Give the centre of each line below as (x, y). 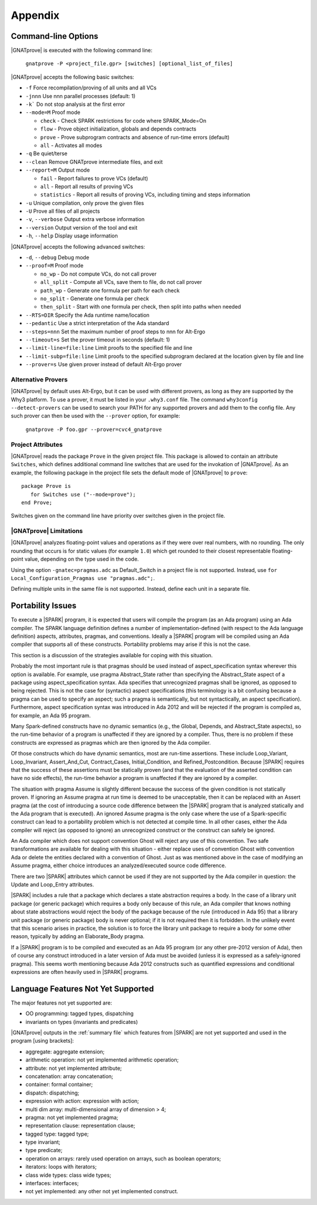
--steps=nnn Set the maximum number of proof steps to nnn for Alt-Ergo (115, 332)
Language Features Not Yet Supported (82, 988)
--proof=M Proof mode (55, 266)
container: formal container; (59, 1084)
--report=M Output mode (58, 170)
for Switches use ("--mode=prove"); (83, 494)
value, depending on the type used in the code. (82, 559)
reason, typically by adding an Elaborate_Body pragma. (78, 936)
